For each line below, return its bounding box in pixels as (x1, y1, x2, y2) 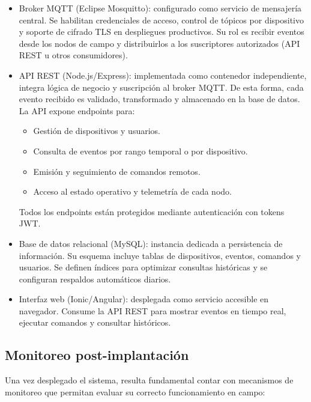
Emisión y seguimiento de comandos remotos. (33, 165, 201, 177)
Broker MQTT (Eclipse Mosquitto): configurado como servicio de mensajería (19, 2, 302, 14)
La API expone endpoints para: (19, 104, 135, 117)
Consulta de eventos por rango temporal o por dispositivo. (33, 144, 248, 157)
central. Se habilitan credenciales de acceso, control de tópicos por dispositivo (19, 13, 304, 26)
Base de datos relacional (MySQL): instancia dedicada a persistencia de (19, 237, 283, 249)
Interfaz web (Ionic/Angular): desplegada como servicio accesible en (19, 293, 269, 305)
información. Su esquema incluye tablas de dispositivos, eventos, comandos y (19, 249, 301, 261)
